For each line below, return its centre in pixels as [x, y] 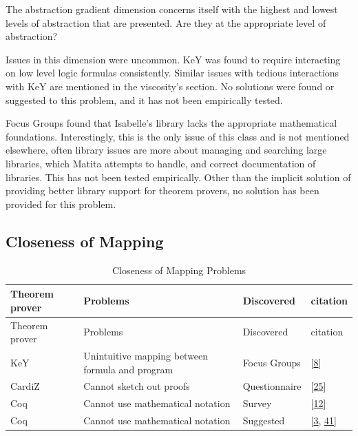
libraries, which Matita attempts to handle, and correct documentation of [161, 163]
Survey [257, 403]
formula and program [128, 369]
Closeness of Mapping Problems [179, 270]
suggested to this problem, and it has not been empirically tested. [144, 100]
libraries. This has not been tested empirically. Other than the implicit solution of [178, 177]
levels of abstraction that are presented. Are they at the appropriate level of [166, 22]
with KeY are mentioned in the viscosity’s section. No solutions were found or [170, 86]
